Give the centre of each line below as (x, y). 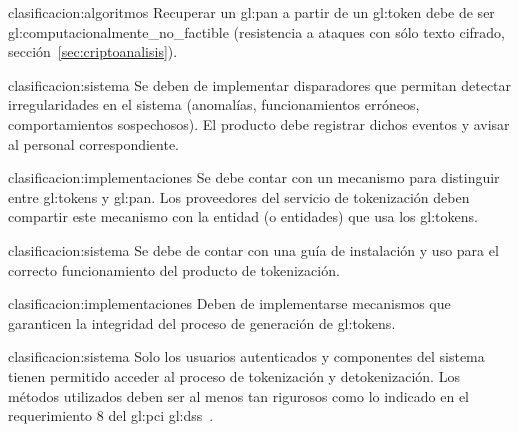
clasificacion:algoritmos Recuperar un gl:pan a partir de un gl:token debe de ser (251, 12)
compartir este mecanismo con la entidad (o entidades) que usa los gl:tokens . (243, 216)
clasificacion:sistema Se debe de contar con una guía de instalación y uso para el (253, 249)
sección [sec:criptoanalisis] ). (93, 51)
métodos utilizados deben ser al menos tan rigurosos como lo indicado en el (238, 395)
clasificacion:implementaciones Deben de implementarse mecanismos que (229, 303)
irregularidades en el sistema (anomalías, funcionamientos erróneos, (214, 104)
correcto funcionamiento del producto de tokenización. (174, 269)
